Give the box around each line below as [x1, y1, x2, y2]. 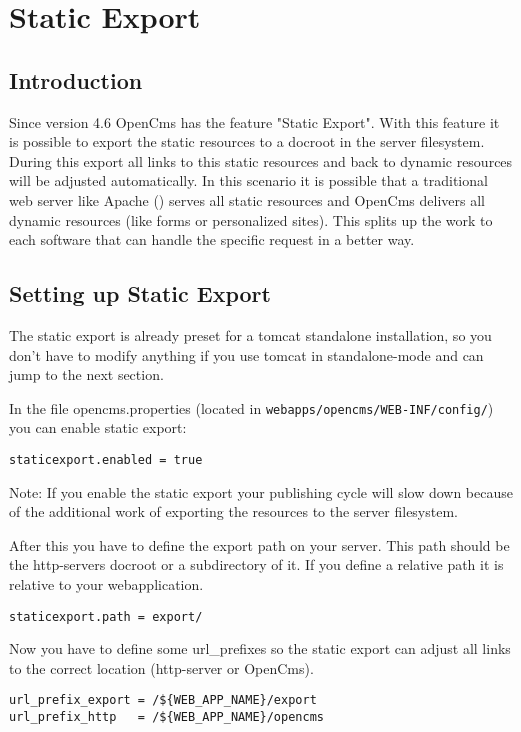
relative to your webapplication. [9, 574, 204, 594]
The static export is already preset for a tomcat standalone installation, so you [9, 324, 492, 345]
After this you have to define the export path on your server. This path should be [9, 534, 510, 555]
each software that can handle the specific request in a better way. [9, 229, 415, 250]
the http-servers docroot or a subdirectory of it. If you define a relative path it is [9, 554, 504, 575]
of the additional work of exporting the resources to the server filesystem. [9, 501, 458, 522]
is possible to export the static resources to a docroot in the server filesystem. [9, 131, 485, 152]
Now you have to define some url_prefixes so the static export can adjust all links [9, 638, 511, 659]
